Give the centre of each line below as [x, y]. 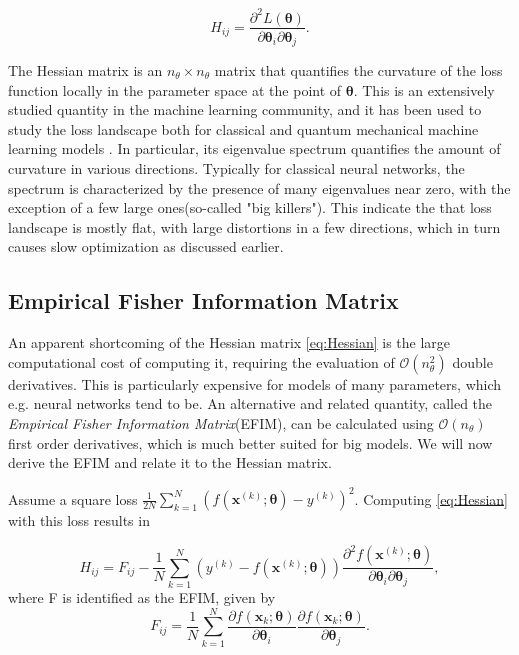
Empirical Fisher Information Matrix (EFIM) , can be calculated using [221, 422]
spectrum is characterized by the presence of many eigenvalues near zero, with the [259, 187]
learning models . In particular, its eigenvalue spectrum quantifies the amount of [254, 148]
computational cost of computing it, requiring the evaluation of [201, 361]
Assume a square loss [73, 498]
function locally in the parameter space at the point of [175, 89]
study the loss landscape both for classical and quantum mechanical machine [243, 128]
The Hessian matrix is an [85, 70]
